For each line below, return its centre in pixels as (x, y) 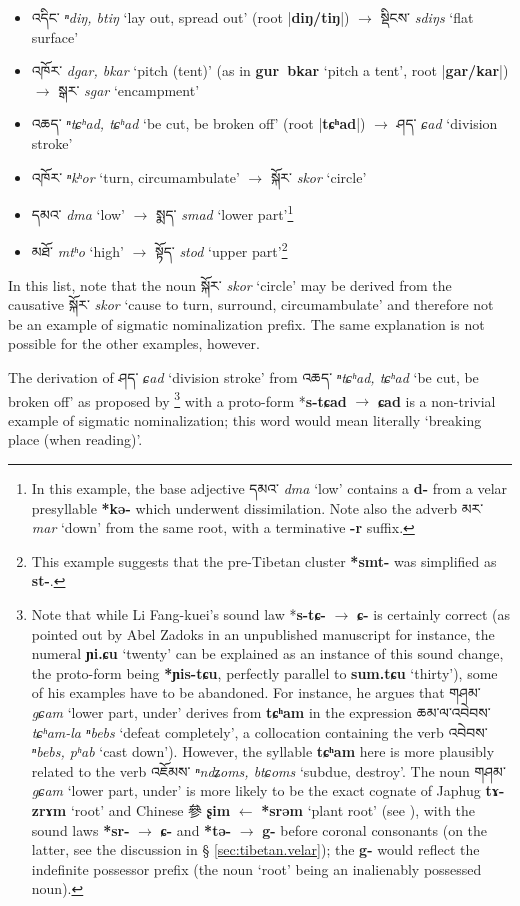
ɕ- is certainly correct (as (434, 614)
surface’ (55, 36)
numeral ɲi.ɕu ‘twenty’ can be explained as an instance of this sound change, (267, 653)
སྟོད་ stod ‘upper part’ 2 (221, 250)
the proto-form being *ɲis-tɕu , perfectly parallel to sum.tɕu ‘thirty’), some (264, 672)
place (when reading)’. (75, 439)
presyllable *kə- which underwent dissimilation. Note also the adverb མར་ (257, 507)
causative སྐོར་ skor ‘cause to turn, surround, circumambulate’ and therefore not (251, 304)
